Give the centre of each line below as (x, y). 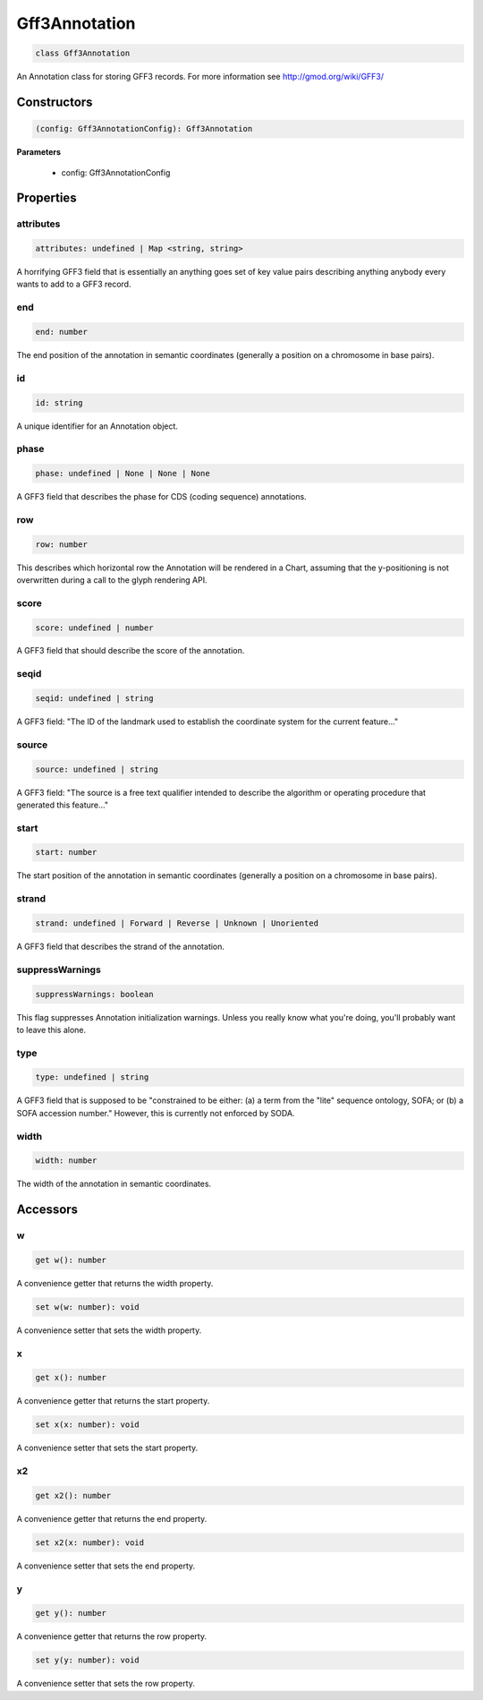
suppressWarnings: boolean (94, 994)
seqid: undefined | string (94, 699)
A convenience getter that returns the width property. (115, 1283)
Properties (47, 198)
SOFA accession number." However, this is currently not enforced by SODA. (156, 1113)
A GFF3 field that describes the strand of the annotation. (121, 946)
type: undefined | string (92, 1077)
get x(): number (71, 1378)
